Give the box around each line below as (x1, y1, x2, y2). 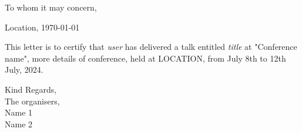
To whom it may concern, (5, 1, 97, 13)
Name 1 (5, 106, 33, 119)
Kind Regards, (5, 83, 57, 95)
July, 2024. (5, 63, 43, 76)
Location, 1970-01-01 (5, 21, 80, 33)
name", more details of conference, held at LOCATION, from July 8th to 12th (5, 52, 286, 64)
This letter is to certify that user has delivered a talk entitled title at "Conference (5, 40, 297, 53)
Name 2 (5, 117, 33, 130)
